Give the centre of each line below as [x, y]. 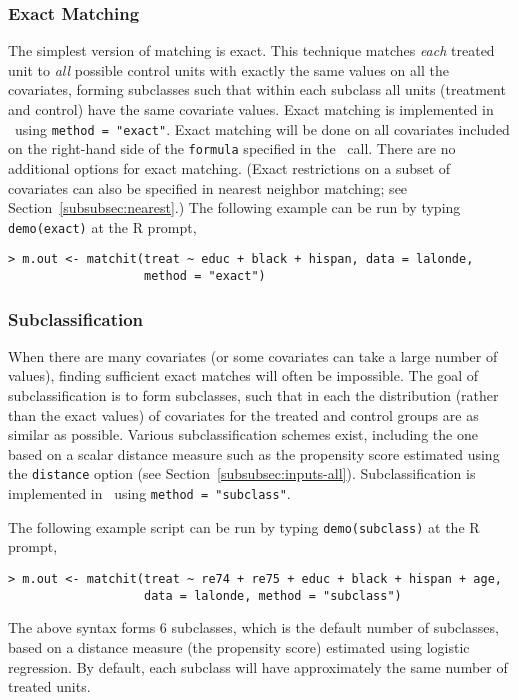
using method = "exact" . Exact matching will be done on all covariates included [262, 128]
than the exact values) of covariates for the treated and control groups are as [243, 414]
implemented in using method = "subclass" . [149, 493]
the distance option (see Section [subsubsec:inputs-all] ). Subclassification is [242, 473]
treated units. [49, 686]
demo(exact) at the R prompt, [102, 226]
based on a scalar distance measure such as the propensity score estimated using [254, 453]
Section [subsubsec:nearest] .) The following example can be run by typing [234, 207]
